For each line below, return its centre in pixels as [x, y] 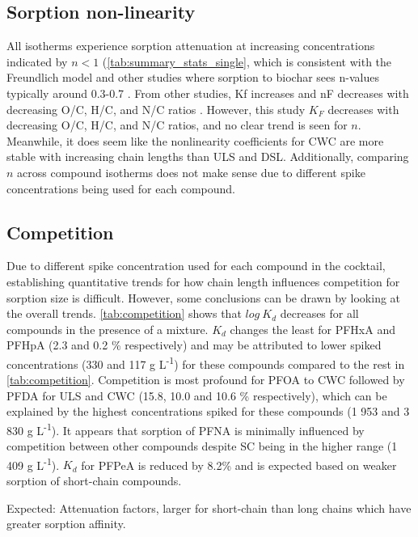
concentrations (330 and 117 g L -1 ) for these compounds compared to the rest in [206, 362]
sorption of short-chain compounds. [94, 481]
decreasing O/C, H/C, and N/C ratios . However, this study [156, 109]
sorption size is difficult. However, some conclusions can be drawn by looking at [204, 297]
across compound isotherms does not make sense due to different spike [191, 172]
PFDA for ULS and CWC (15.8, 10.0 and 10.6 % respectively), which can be [197, 395]
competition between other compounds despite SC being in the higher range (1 [202, 446]
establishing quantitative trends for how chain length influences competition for [203, 281]
